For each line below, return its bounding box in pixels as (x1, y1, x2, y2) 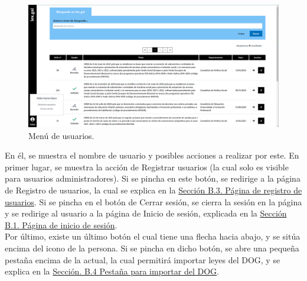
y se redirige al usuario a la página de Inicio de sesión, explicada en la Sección (5, 207, 287, 219)
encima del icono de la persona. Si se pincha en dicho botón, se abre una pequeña (5, 241, 299, 254)
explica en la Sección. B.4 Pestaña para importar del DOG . (5, 265, 219, 277)
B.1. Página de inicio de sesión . (5, 218, 117, 231)
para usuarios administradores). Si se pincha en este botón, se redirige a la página (5, 172, 301, 185)
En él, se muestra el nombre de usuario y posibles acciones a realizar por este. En (5, 149, 299, 162)
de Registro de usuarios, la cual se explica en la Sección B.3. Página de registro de (5, 184, 302, 196)
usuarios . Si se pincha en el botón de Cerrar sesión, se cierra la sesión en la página (5, 195, 302, 208)
